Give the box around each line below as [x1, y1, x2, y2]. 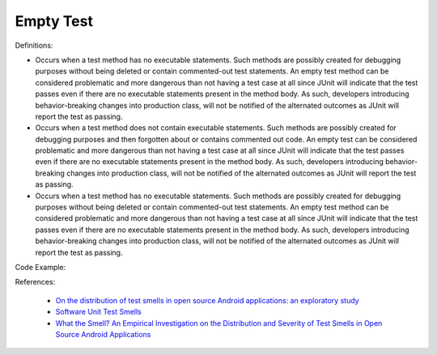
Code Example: [15, 262, 66, 272]
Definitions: [15, 40, 53, 50]
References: [15, 277, 56, 287]
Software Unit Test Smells [55, 307, 142, 317]
